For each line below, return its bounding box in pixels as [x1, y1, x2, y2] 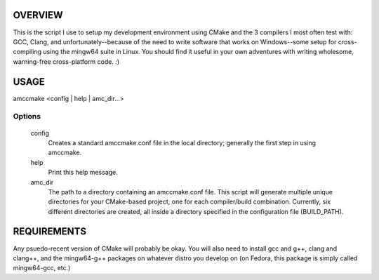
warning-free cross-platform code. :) [13, 57, 120, 66]
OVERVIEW [13, 9, 63, 21]
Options [13, 112, 41, 121]
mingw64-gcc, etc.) [13, 264, 71, 272]
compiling [13, 48, 42, 56]
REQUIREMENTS [13, 225, 87, 238]
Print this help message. [48, 168, 119, 177]
